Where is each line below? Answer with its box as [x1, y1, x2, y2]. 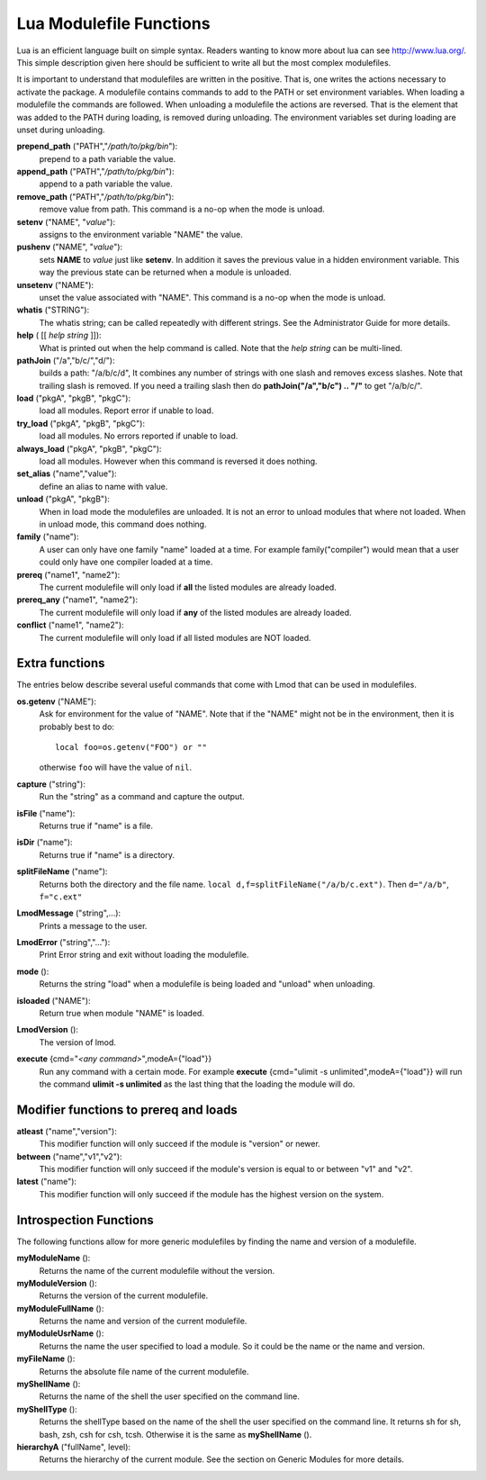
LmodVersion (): [16, 1024, 78, 1035]
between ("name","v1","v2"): [16, 1151, 122, 1161]
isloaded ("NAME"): [16, 995, 91, 1006]
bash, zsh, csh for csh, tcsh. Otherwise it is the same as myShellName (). [39, 1429, 312, 1439]
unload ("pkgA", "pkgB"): [16, 493, 110, 504]
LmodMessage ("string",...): [16, 907, 121, 918]
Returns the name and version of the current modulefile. [39, 1315, 247, 1327]
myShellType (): [16, 1403, 78, 1414]
